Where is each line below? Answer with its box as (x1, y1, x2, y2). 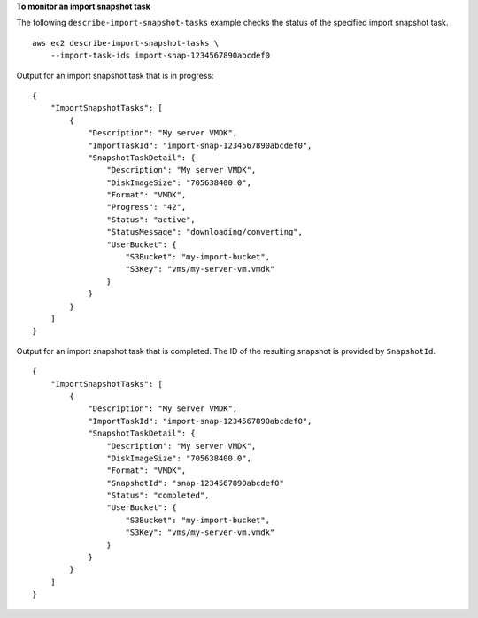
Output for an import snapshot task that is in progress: (16, 70, 214, 81)
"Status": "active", (106, 214, 197, 225)
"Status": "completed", (106, 491, 210, 500)
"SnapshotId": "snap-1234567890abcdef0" (106, 478, 285, 488)
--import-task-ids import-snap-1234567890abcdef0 (50, 50, 270, 61)
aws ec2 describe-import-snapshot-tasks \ (32, 38, 220, 48)
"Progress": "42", (106, 202, 187, 212)
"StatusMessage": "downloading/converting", (106, 227, 303, 237)
